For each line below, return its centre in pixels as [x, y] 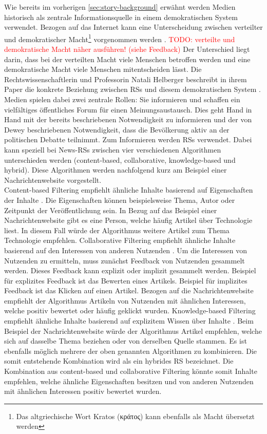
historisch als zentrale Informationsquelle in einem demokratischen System [121, 17]
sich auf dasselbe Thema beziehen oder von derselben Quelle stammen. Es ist [126, 341]
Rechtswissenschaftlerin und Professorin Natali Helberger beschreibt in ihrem [126, 79]
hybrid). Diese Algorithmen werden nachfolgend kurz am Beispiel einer [116, 170]
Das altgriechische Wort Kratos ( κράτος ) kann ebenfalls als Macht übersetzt [136, 416]
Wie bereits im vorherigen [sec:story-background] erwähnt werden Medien [120, 7]
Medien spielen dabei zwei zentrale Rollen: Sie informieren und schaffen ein [122, 99]
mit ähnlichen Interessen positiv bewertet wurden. [83, 391]
